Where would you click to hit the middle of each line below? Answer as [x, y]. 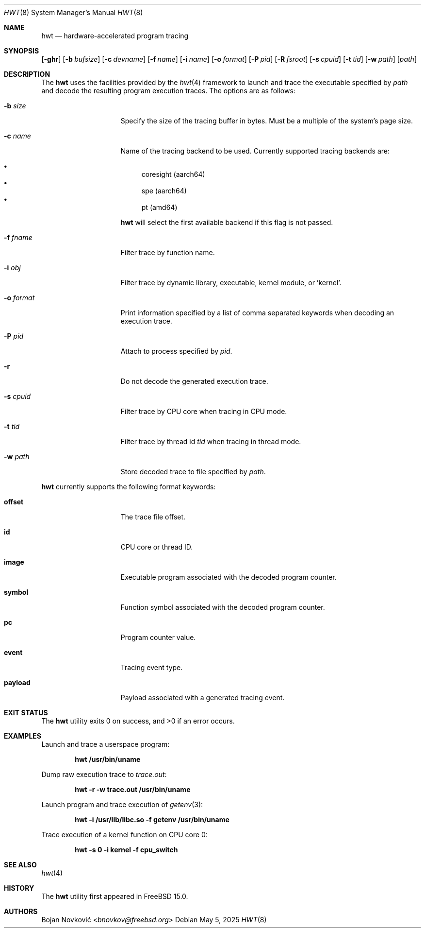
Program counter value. [158, 637]
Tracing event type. [152, 667]
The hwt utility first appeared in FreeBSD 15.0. [115, 896]
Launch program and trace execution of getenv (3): [122, 804]
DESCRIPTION [27, 74]
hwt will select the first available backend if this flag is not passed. [227, 222]
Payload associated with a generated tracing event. [203, 698]
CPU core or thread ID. [157, 547]
